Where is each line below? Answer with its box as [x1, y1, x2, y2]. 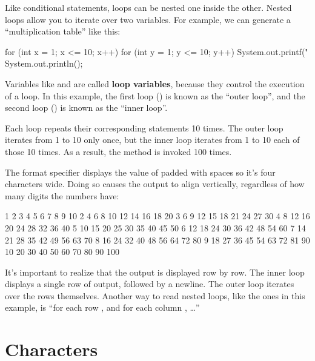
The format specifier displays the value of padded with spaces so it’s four [5, 165, 276, 178]
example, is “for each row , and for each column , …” [5, 301, 200, 314]
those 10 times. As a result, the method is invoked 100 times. [5, 145, 232, 157]
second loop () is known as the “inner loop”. [5, 101, 168, 114]
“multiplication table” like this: [5, 25, 121, 38]
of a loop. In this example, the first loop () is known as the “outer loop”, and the [5, 89, 305, 102]
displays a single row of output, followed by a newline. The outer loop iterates [5, 277, 294, 290]
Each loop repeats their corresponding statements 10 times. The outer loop [5, 121, 283, 134]
